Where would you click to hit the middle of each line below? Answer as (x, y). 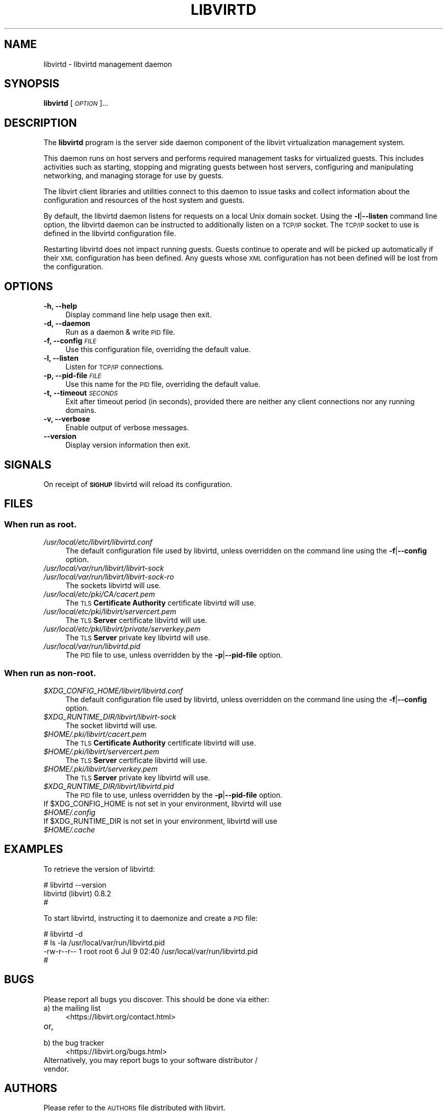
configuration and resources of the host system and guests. (144, 200)
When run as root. (41, 524)
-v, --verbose (67, 419)
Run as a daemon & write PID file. (120, 332)
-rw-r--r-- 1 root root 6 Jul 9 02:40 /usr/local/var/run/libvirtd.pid (151, 951)
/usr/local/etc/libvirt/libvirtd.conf (98, 542)
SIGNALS (28, 465)
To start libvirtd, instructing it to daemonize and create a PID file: (151, 918)
